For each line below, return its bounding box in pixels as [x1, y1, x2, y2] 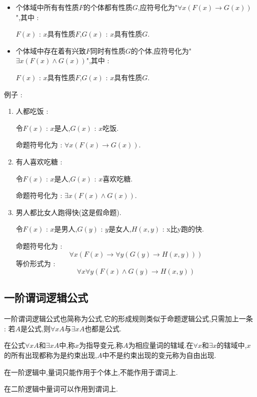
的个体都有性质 [83, 2, 132, 12]
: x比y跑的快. [162, 224, 204, 234]
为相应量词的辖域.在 [128, 340, 193, 350]
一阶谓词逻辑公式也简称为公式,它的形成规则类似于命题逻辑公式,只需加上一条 [4, 313, 253, 324]
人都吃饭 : [15, 106, 48, 116]
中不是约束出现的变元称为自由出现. [102, 350, 216, 360]
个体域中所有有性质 [15, 2, 79, 12]
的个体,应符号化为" [130, 45, 191, 56]
